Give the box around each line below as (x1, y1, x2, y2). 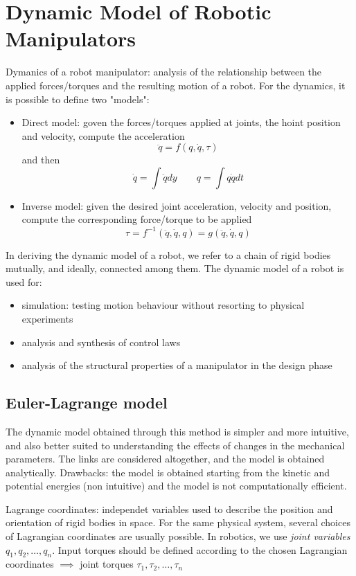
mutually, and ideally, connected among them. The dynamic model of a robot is (6, 261, 344, 276)
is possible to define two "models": (6, 91, 150, 106)
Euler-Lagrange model (6, 392, 168, 413)
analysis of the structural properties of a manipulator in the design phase (21, 358, 332, 372)
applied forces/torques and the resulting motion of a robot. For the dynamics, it (6, 78, 346, 92)
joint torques (80, 557, 134, 571)
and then (21, 152, 60, 167)
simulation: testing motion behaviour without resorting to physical (21, 298, 305, 312)
